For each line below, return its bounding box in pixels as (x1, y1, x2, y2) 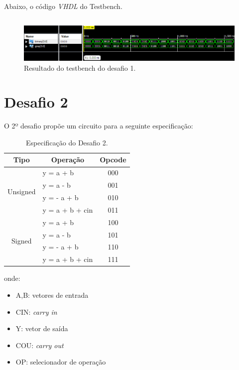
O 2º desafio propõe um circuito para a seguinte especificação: (4, 121, 193, 131)
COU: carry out (15, 340, 64, 350)
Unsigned (7, 186, 36, 196)
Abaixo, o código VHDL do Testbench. (4, 1, 122, 11)
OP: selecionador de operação (15, 357, 106, 367)
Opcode (100, 154, 126, 165)
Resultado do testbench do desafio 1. (24, 62, 136, 73)
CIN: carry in (15, 306, 57, 317)
